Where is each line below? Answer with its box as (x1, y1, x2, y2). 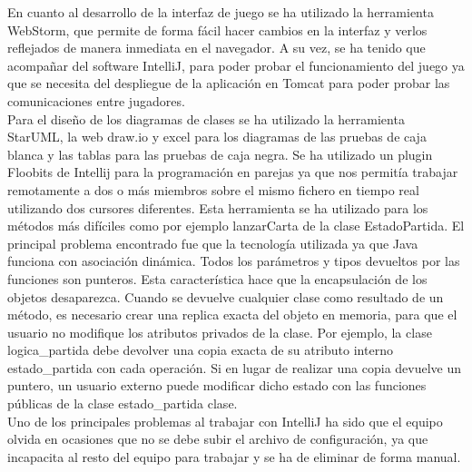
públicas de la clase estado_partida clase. (7, 394, 238, 413)
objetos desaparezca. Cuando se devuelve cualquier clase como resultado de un (7, 287, 444, 306)
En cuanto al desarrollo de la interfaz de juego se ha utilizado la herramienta (7, 3, 434, 21)
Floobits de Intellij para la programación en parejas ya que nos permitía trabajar (7, 162, 458, 182)
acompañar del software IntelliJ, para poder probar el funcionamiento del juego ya (7, 55, 465, 74)
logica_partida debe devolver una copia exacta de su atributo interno (7, 340, 393, 359)
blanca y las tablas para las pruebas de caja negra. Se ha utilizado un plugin (7, 144, 433, 163)
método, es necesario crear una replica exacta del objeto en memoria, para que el (7, 305, 457, 324)
